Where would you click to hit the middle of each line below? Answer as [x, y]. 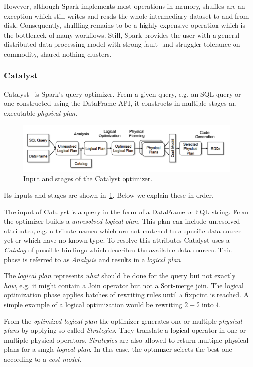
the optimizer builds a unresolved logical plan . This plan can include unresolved [122, 221]
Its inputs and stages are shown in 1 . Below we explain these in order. [109, 195]
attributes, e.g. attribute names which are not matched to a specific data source [123, 230]
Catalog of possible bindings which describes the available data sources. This [118, 250]
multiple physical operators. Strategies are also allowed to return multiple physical [126, 339]
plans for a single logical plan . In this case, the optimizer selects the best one [118, 349]
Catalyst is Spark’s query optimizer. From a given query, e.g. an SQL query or [123, 93]
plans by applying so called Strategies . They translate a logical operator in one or [125, 330]
